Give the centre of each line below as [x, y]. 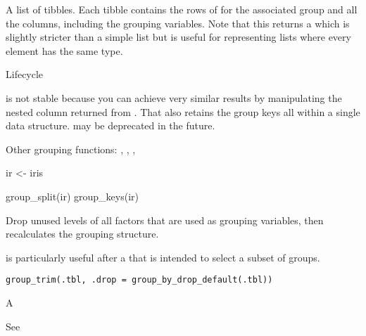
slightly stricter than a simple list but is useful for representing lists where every [178, 37]
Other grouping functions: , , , [71, 149]
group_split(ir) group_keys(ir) [72, 196]
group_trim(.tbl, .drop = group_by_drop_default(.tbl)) [139, 280]
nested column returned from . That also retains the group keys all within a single [183, 111]
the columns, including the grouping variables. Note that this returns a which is [178, 23]
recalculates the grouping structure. [82, 234]
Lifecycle [25, 74]
